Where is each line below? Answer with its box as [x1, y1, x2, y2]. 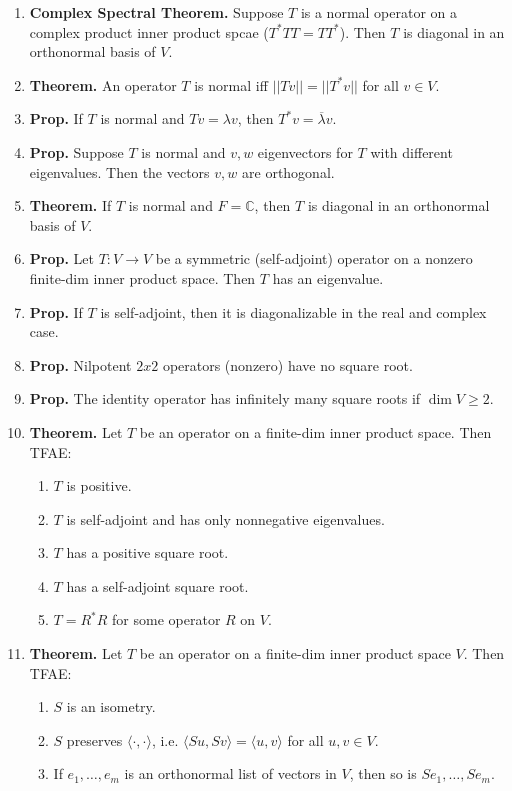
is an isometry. [66, 696, 156, 717]
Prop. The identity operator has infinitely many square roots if [29, 388, 421, 409]
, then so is [349, 763, 417, 784]
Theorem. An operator [29, 74, 177, 95]
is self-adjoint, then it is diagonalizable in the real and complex [100, 301, 487, 322]
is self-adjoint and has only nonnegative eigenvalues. [66, 508, 385, 529]
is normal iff [194, 74, 268, 95]
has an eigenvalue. [272, 267, 384, 288]
